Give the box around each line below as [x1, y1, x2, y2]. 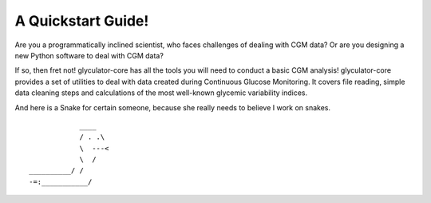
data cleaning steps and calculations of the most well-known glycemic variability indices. [14, 88, 308, 98]
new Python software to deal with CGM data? [14, 50, 164, 60]
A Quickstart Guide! [14, 12, 149, 30]
